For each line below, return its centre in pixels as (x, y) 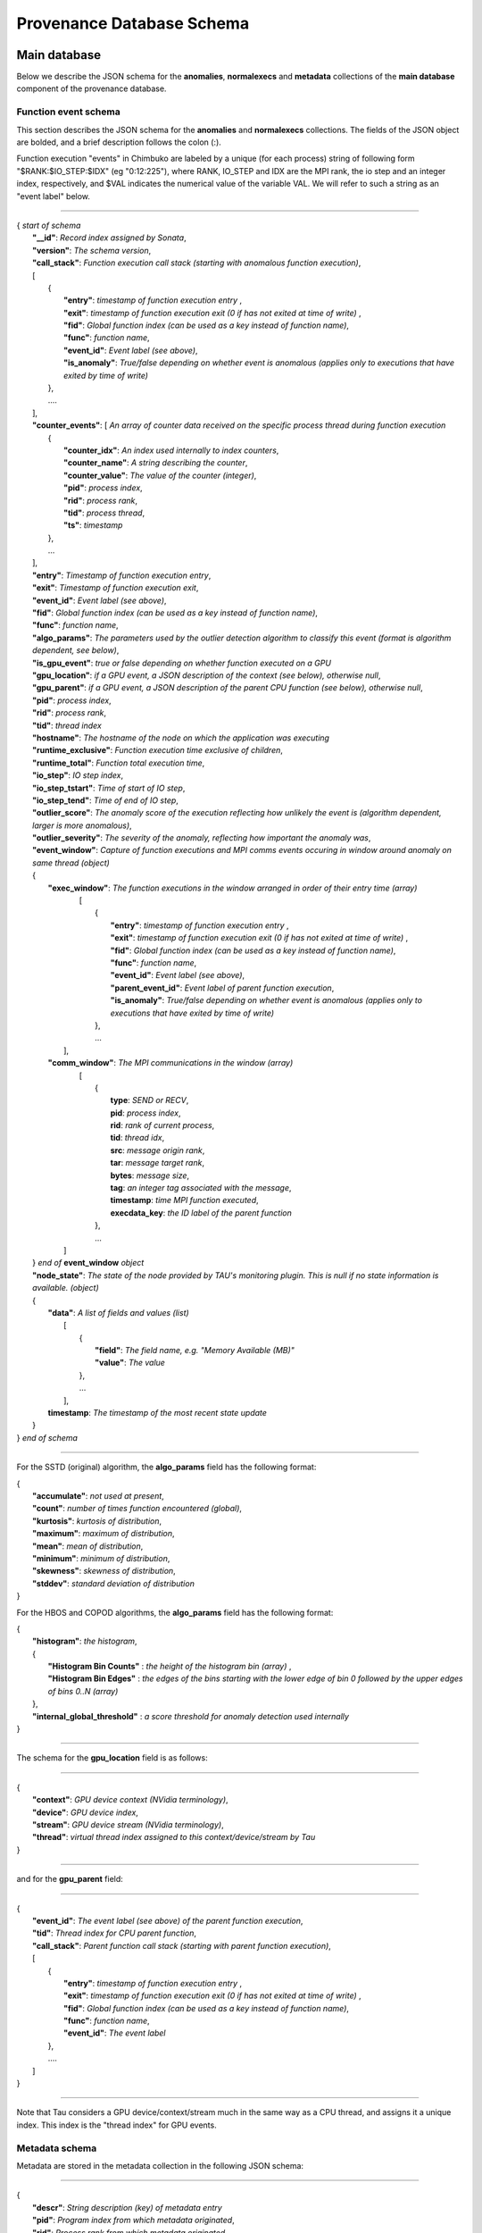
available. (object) (66, 1288)
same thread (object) (71, 863)
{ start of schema (49, 225)
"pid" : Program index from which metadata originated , (134, 2220)
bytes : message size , (150, 1175)
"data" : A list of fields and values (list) (118, 1312)
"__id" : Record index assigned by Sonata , (109, 238)
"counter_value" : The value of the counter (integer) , (160, 475)
